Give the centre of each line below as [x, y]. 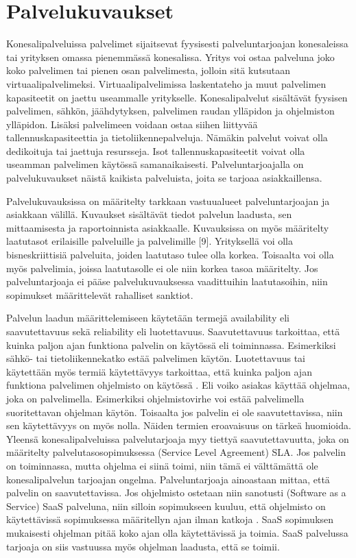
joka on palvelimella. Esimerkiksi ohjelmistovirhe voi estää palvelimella [155, 398]
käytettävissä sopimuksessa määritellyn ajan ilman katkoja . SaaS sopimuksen [170, 519]
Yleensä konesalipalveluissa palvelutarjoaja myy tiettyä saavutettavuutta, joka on [178, 438]
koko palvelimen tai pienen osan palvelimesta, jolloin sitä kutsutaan [149, 70]
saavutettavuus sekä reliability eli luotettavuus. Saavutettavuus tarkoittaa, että [173, 331]
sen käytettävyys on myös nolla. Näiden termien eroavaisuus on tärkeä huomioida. [179, 425]
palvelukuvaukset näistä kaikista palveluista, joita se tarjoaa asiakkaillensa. [164, 178]
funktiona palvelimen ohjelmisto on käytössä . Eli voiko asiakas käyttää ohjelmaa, [178, 385]
